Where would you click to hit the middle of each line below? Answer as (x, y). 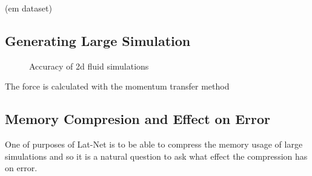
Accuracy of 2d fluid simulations (89, 66)
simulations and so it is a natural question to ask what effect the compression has (156, 156)
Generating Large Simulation (98, 40)
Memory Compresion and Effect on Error (138, 119)
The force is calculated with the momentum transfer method (117, 86)
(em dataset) (28, 8)
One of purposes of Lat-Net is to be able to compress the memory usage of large (154, 144)
